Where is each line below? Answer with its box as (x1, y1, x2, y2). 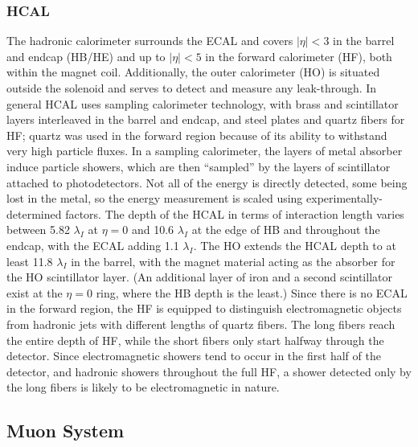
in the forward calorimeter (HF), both (205, 47, 392, 64)
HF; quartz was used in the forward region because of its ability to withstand (6, 126, 387, 143)
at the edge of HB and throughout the (191, 221, 380, 238)
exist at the (6, 284, 63, 301)
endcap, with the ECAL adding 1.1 (6, 236, 179, 253)
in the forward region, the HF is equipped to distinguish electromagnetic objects (6, 300, 402, 317)
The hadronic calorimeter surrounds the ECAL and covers (6, 32, 293, 49)
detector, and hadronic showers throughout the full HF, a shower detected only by (6, 363, 412, 379)
